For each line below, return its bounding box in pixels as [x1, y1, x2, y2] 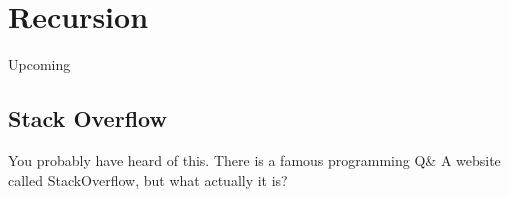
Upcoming [8, 54, 71, 75]
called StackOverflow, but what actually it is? [8, 169, 288, 190]
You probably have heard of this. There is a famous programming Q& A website [8, 149, 501, 170]
